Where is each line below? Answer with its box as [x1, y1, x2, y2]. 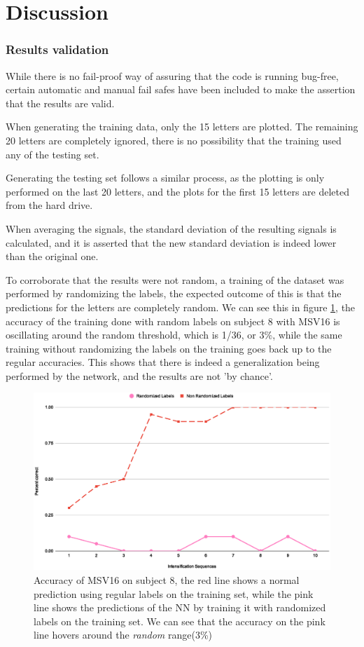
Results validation [6, 41, 109, 58]
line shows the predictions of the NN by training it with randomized [34, 600, 326, 615]
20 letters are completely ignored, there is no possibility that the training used [6, 132, 342, 147]
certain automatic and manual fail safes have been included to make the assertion [6, 82, 356, 97]
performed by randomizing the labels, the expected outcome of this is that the [6, 286, 342, 301]
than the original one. [6, 249, 99, 264]
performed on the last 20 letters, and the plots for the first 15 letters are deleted [6, 184, 350, 198]
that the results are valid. [6, 95, 115, 110]
